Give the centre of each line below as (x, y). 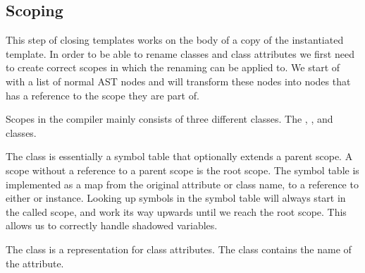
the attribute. (35, 263)
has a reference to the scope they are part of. (103, 95)
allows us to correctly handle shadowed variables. (112, 225)
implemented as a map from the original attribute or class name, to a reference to (182, 184)
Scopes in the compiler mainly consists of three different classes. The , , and (169, 119)
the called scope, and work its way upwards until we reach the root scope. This (176, 211)
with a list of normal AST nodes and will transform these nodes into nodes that (178, 81)
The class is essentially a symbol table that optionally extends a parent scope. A (179, 156)
